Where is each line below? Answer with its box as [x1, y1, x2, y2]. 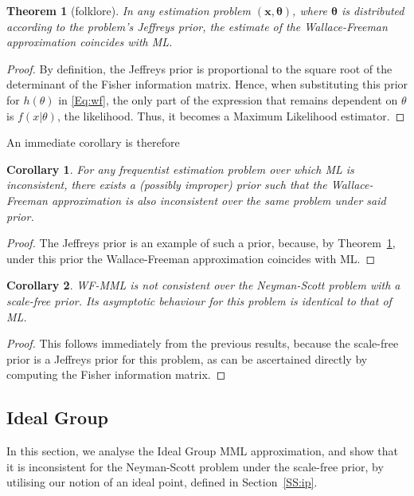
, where [292, 2, 327, 18]
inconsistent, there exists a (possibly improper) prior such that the [6, 176, 327, 193]
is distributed [341, 2, 404, 18]
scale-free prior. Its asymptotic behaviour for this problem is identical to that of [6, 292, 392, 309]
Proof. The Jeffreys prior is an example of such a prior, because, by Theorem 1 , [6, 234, 396, 251]
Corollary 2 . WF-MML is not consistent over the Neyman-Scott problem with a [6, 277, 400, 293]
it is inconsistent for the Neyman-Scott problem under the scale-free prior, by [6, 458, 384, 474]
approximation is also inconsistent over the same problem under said [51, 191, 386, 208]
